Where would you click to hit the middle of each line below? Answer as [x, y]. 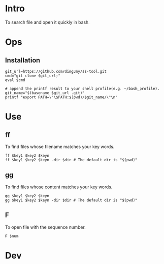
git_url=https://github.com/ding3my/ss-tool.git [56, 71]
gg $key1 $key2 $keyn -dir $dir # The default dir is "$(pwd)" [71, 200]
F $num [12, 236]
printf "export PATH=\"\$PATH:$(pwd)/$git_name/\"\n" [62, 97]
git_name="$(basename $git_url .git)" [45, 93]
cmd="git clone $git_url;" [33, 76]
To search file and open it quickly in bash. [48, 22]
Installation [23, 60]
